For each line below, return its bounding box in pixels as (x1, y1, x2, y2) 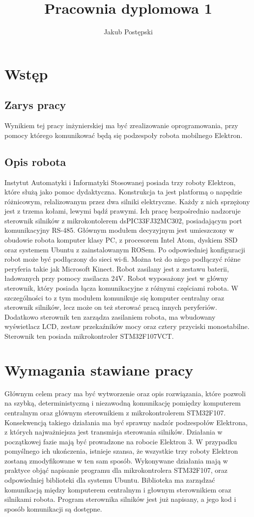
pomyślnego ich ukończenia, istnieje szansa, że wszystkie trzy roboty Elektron (4, 446, 238, 456)
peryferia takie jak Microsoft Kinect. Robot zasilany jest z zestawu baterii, (4, 263, 229, 273)
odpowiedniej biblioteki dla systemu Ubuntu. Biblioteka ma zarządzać (4, 475, 215, 485)
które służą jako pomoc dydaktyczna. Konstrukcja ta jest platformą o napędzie (4, 187, 242, 197)
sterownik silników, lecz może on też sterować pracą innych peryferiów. (4, 302, 217, 312)
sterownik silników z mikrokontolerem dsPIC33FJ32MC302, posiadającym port (4, 215, 242, 225)
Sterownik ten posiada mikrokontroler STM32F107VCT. (4, 331, 174, 341)
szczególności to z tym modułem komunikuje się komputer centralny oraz (4, 292, 225, 302)
